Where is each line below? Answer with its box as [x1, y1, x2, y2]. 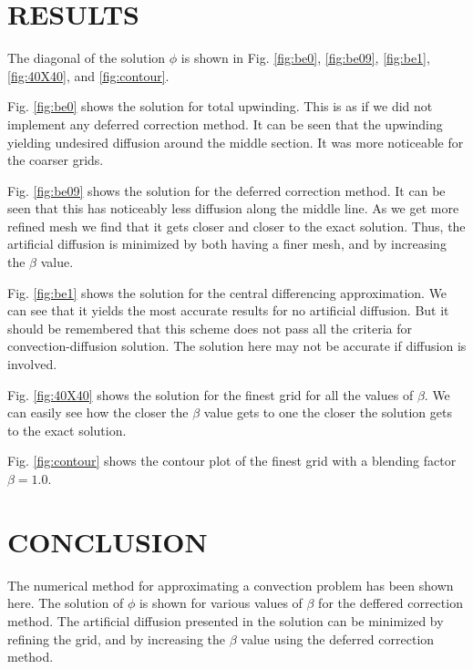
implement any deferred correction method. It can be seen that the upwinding [7, 114, 443, 133]
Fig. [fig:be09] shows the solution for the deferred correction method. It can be [7, 180, 446, 200]
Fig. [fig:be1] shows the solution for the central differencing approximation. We [7, 283, 447, 302]
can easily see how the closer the [7, 403, 189, 422]
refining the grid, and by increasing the [7, 629, 226, 648]
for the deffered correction [318, 593, 463, 612]
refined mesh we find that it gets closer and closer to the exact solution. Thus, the [7, 216, 466, 235]
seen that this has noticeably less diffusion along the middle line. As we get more [7, 199, 459, 218]
